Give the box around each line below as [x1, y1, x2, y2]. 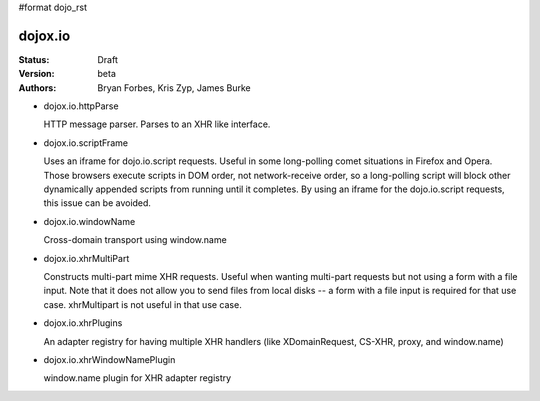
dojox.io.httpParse [43, 100, 119, 112]
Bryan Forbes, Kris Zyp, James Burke [97, 81, 252, 94]
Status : [18, 53, 50, 65]
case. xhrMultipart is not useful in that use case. [43, 298, 242, 310]
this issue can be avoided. [43, 197, 152, 209]
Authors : [18, 81, 57, 94]
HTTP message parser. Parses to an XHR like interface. [43, 118, 271, 130]
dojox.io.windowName [43, 215, 136, 227]
